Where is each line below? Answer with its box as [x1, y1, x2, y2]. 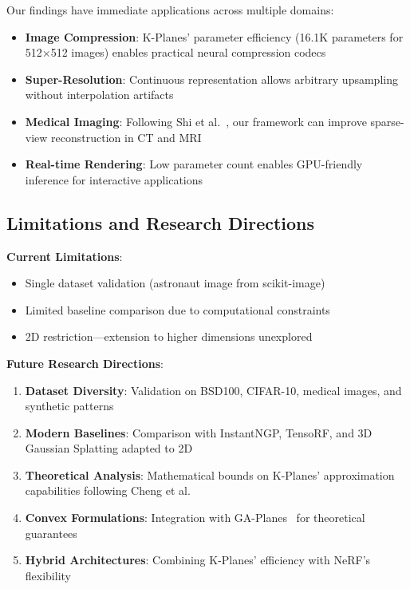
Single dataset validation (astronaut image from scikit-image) [25, 275, 325, 291]
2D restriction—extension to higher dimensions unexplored [25, 328, 313, 345]
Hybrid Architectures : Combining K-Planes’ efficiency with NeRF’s [25, 551, 371, 568]
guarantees [25, 524, 77, 541]
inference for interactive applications [25, 171, 203, 188]
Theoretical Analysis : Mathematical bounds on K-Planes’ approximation [25, 466, 395, 483]
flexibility [25, 567, 71, 583]
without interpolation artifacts [25, 86, 174, 103]
